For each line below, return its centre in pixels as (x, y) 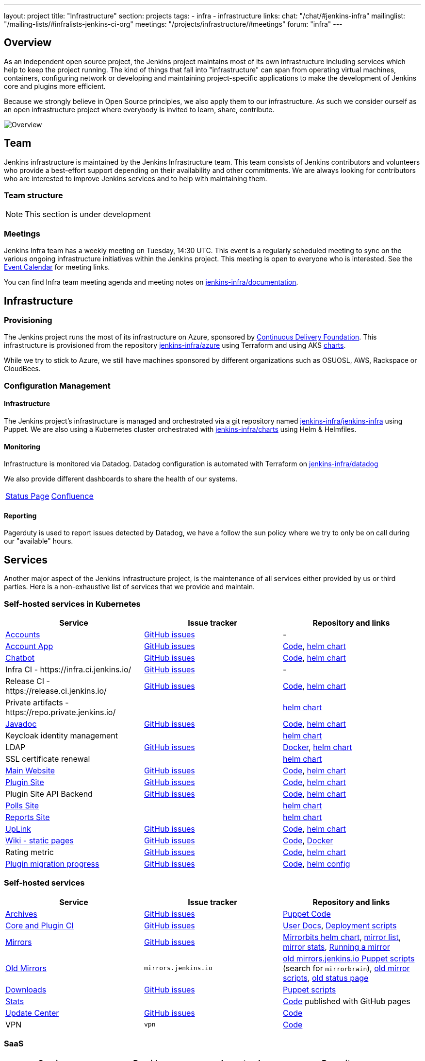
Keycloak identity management (62, 736)
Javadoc (21, 724)
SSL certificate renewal (48, 759)
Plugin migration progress (52, 864)
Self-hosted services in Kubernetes (72, 604)
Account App (29, 646)
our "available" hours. (39, 541)
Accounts (23, 635)
